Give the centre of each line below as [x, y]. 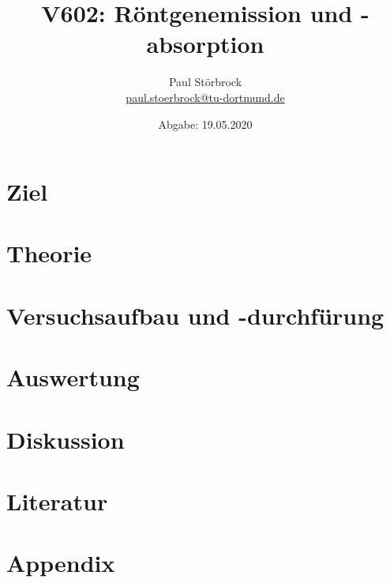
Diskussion [66, 439]
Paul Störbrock [205, 82]
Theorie [49, 253]
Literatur [57, 500]
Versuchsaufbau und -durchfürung [195, 315]
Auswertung [73, 377]
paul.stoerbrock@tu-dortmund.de [205, 97]
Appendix [61, 563]
